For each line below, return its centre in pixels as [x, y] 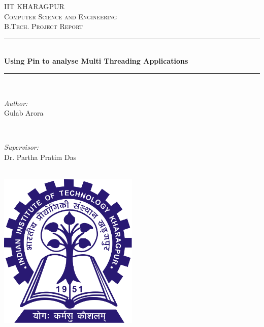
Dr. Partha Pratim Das [40, 157]
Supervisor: [21, 147]
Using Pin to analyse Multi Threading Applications [96, 61]
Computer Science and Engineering [61, 16]
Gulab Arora [24, 113]
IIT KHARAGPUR [34, 6]
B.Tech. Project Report [43, 26]
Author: [16, 103]
